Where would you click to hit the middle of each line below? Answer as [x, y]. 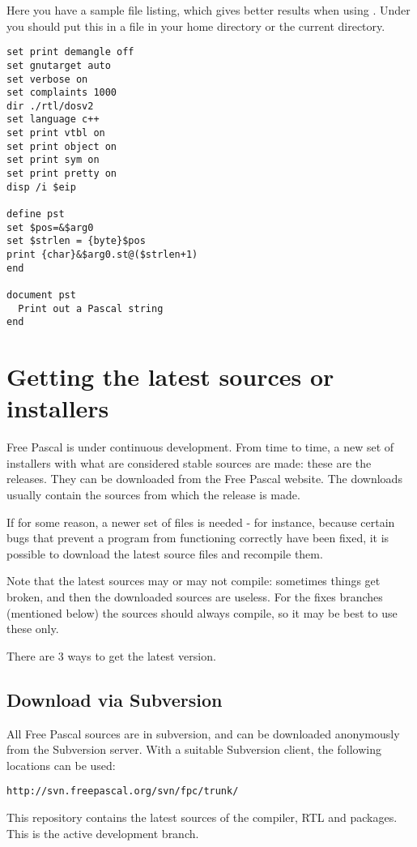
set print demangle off [70, 52]
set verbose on [47, 79]
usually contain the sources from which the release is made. [153, 495]
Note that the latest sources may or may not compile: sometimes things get [194, 581]
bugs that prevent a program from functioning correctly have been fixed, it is [198, 538]
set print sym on [53, 160]
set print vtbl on [56, 133]
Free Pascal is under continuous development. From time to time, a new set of [200, 447]
